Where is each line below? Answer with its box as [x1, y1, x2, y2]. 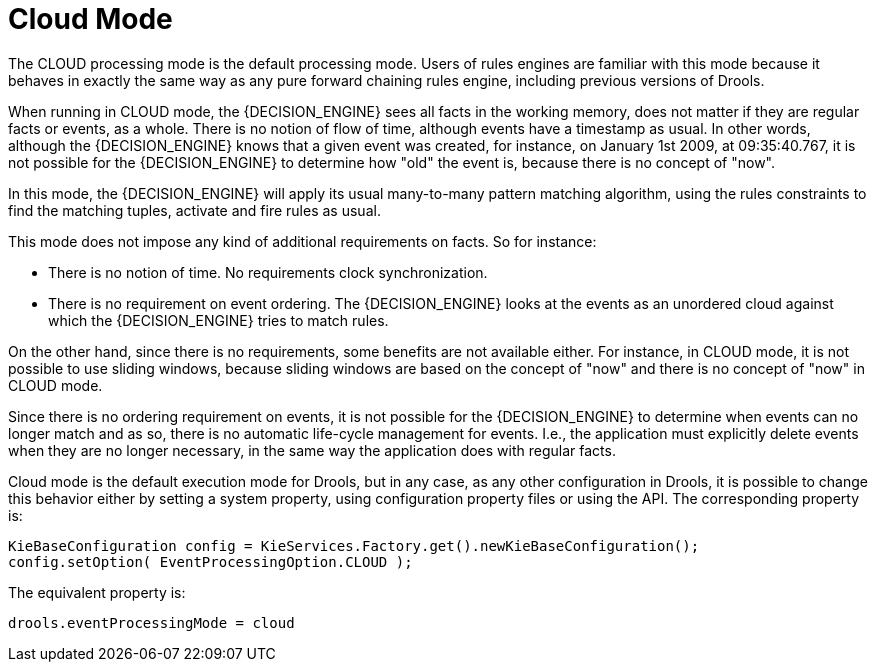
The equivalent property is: [8, 583, 186, 601]
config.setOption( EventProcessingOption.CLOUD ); [8, 553, 413, 570]
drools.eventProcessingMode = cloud [8, 614, 295, 631]
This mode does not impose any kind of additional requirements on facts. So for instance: [8, 232, 597, 250]
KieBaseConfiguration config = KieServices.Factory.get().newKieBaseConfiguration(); [8, 537, 700, 554]
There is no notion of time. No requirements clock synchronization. [48, 263, 488, 281]
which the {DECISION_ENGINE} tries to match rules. [48, 311, 389, 329]
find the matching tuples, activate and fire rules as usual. [8, 201, 381, 219]
